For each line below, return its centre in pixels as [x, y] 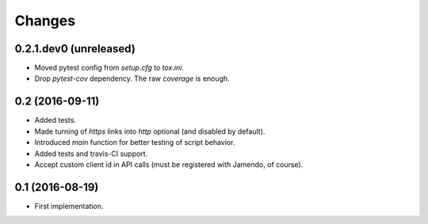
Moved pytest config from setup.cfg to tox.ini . [109, 68]
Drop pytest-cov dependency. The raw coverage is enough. [132, 78]
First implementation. [69, 206]
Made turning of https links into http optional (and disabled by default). [150, 131]
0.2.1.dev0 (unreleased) [75, 49]
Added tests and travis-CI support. [91, 154]
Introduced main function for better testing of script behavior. [135, 142]
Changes [45, 21]
